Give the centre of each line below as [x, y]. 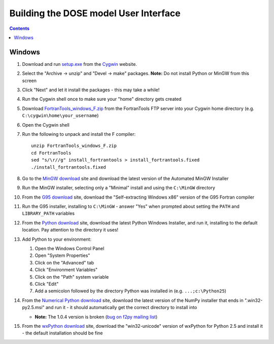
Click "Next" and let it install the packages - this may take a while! [91, 90]
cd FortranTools [51, 153]
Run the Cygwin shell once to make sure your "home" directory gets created [102, 99]
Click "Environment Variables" [66, 270]
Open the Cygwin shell [46, 125]
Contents [20, 28]
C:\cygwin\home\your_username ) [60, 116]
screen [29, 81]
